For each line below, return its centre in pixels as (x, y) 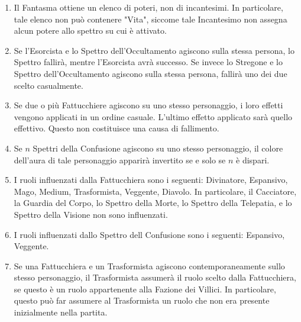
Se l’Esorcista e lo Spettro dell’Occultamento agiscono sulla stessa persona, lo (154, 50)
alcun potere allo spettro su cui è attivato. (90, 30)
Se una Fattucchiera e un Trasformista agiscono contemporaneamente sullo (149, 265)
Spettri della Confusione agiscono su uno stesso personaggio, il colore (158, 148)
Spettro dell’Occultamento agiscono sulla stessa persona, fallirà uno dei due (150, 73)
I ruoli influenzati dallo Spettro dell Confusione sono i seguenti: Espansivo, (149, 234)
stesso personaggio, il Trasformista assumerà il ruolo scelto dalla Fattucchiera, (155, 277)
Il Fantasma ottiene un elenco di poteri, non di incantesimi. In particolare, (148, 7)
